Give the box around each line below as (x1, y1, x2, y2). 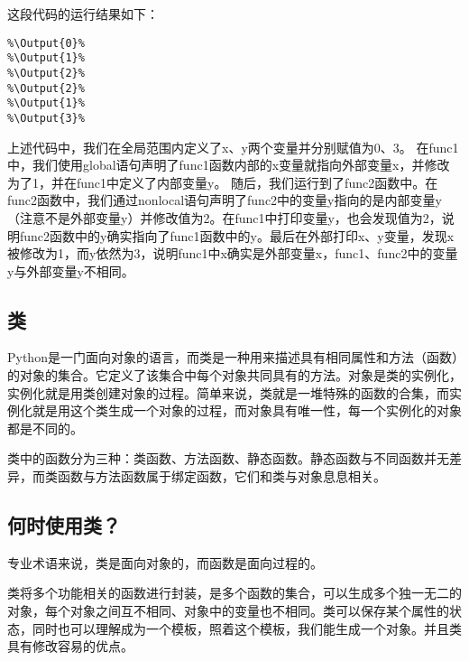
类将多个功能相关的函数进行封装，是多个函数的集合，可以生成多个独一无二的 (7, 583, 462, 602)
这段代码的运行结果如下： (7, 5, 159, 23)
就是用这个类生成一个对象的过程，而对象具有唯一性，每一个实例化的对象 (32, 401, 462, 420)
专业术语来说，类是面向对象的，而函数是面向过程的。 (7, 553, 323, 572)
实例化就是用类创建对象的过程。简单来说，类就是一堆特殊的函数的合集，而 (7, 383, 449, 402)
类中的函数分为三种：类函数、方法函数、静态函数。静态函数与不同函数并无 (7, 449, 449, 468)
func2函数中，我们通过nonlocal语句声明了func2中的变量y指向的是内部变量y (7, 191, 442, 209)
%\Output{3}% (7, 111, 85, 125)
